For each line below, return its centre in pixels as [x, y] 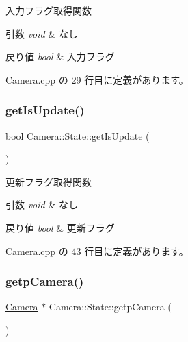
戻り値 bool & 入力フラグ [60, 57]
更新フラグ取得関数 [49, 181]
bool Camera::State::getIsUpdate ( [78, 135]
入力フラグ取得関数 [49, 10]
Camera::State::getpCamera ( [110, 307]
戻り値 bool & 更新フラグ [60, 227]
